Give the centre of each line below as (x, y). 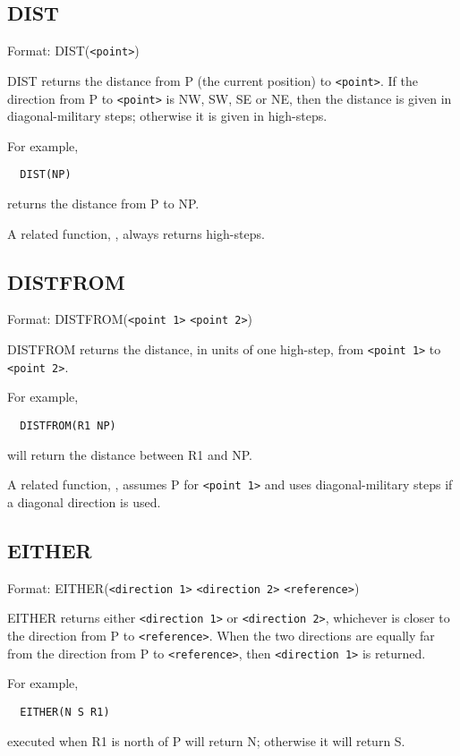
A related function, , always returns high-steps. (136, 233)
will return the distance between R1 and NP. (130, 454)
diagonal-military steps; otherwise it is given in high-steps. (167, 116)
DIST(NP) (46, 175)
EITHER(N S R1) (65, 712)
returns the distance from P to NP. (103, 204)
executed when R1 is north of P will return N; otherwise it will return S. (206, 740)
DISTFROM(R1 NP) (68, 425)
